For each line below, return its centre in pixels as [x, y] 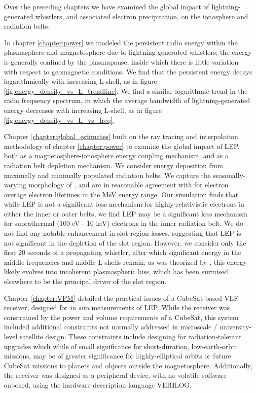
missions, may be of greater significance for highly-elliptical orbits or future [118, 356]
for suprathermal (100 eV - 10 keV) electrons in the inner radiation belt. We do [124, 223]
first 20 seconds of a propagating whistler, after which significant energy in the [123, 252]
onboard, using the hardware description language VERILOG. [98, 384]
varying [15, 185]
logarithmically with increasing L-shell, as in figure [81, 81]
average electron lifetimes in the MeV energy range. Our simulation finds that [121, 194]
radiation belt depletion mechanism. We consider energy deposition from [114, 165]
